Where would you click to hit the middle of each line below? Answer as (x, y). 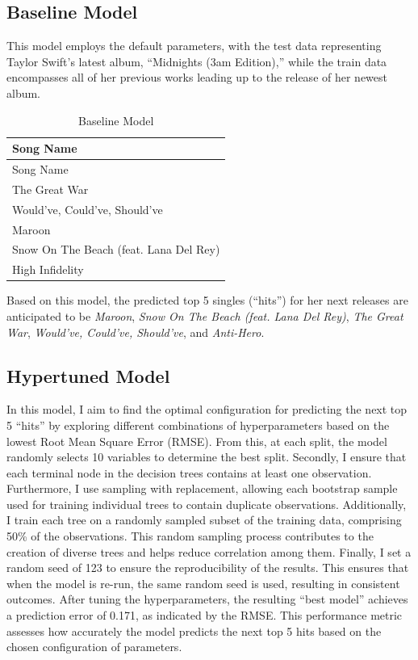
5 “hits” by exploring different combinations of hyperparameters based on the (198, 425)
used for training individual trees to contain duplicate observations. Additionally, (207, 504)
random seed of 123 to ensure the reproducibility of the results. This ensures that (208, 568)
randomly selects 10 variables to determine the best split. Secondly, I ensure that (207, 457)
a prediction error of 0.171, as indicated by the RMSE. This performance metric (205, 615)
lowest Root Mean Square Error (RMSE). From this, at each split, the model (197, 441)
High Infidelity (48, 269)
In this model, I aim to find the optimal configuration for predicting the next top (207, 409)
